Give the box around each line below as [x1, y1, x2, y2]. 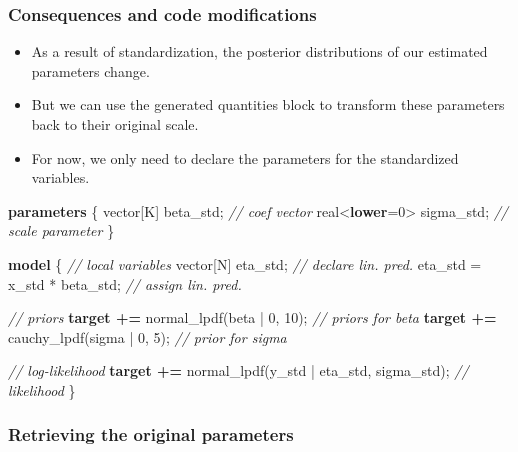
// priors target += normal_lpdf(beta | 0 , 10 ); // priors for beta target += [8, 307, 497, 328]
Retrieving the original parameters [8, 422, 294, 447]
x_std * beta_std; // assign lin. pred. [8, 273, 242, 294]
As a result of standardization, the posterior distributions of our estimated [31, 41, 488, 62]
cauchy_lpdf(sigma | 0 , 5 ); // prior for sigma [8, 326, 287, 347]
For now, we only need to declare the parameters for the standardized [31, 147, 459, 168]
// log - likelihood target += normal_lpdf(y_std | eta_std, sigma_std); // [8, 360, 469, 381]
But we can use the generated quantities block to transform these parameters [31, 94, 505, 115]
